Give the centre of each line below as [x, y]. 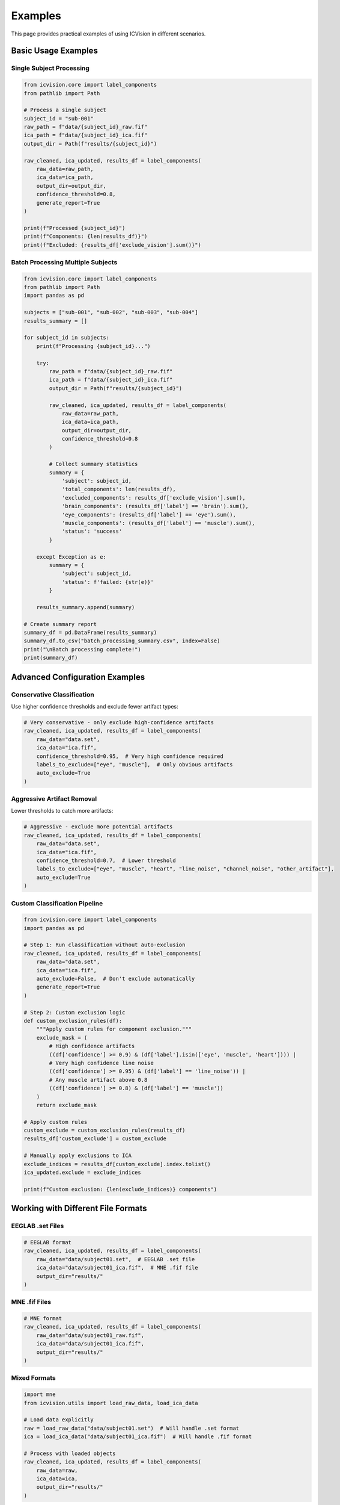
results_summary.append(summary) [86, 607]
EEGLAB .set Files [38, 1226]
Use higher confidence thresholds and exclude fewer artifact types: [95, 706]
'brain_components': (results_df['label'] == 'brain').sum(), [155, 506]
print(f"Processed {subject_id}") [74, 228]
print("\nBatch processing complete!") [82, 649]
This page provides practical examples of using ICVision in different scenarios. [108, 34]
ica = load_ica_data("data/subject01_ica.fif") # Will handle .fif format [138, 1437]
